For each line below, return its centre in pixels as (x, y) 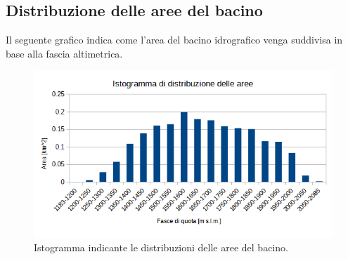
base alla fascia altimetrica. (64, 53)
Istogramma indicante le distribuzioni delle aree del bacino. (161, 247)
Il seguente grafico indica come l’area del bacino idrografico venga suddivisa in (174, 40)
